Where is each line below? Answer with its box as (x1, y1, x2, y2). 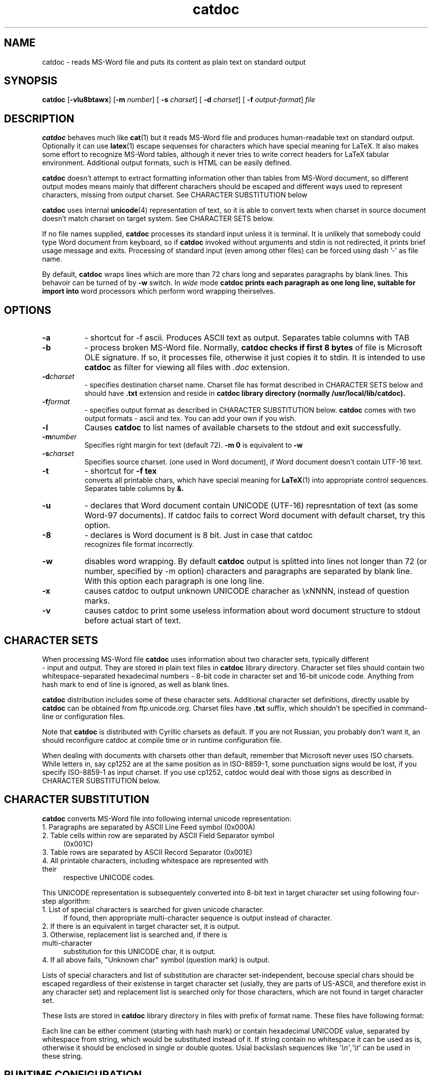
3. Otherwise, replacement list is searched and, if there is (42, 930, 227, 939)
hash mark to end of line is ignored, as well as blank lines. (42, 680, 229, 689)
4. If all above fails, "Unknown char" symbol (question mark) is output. (42, 955, 270, 964)
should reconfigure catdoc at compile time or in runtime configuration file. (42, 735, 282, 744)
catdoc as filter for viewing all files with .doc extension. (84, 362, 290, 373)
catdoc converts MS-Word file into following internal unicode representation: (42, 814, 291, 823)
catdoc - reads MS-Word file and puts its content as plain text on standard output (42, 57, 306, 66)
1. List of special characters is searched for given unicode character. (42, 905, 264, 914)
